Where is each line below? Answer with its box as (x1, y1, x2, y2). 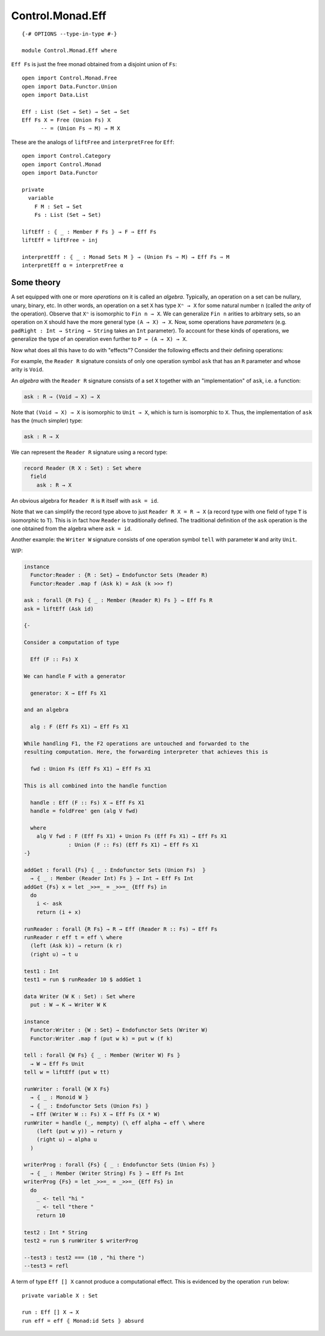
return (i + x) (36, 909, 81, 915)
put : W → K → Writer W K (30, 1001, 107, 1008)
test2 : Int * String (23, 1229, 88, 1235)
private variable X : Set (22, 1292, 99, 1299)
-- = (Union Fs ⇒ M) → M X (40, 125, 120, 132)
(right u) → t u (30, 951, 78, 957)
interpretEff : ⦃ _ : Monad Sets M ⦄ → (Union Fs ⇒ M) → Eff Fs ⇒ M (22, 253, 230, 260)
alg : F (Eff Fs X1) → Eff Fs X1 (30, 723, 129, 730)
